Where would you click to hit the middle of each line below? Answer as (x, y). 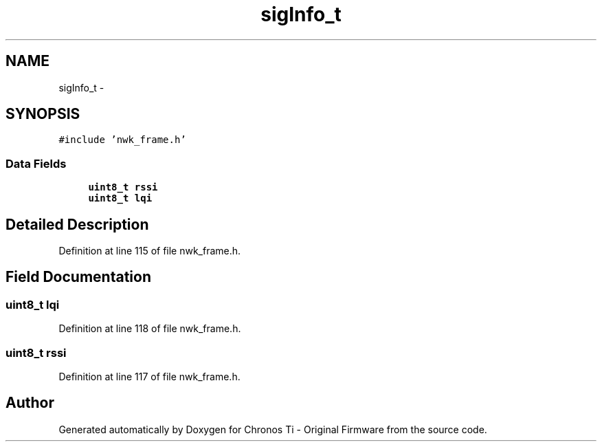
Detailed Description (77, 224)
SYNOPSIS (43, 114)
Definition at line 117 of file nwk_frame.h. (149, 377)
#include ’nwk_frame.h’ (122, 140)
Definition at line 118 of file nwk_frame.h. (150, 329)
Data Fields (36, 163)
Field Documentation (78, 277)
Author (30, 403)
